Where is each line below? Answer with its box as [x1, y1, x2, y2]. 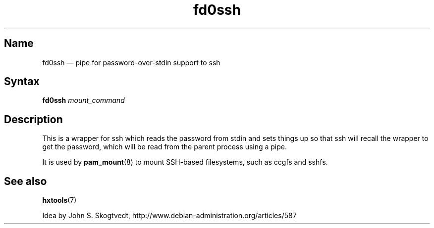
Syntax [4, 75, 40, 88]
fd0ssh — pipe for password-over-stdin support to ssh [42, 58, 220, 67]
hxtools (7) [42, 196, 77, 205]
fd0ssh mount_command [42, 96, 125, 105]
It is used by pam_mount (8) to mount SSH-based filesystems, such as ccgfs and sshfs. [42, 158, 328, 167]
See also [4, 175, 47, 187]
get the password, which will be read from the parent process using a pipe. [42, 142, 287, 151]
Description [4, 113, 63, 126]
